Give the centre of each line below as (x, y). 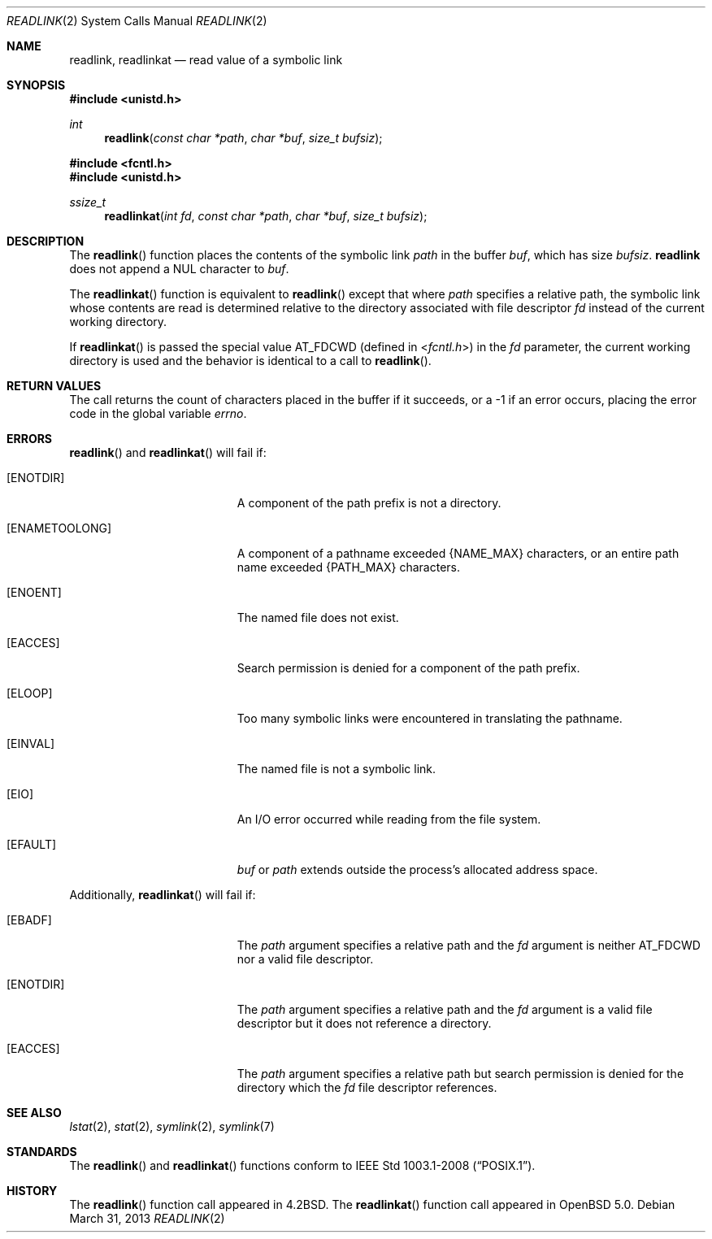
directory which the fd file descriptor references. (367, 1087)
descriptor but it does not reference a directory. (364, 1023)
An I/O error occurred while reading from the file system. (389, 819)
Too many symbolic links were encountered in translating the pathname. (430, 718)
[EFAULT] (32, 844)
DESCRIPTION (46, 241)
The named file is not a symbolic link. (336, 769)
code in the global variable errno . (158, 413)
